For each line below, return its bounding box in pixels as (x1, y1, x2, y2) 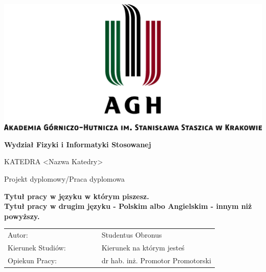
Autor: (8, 229, 28, 240)
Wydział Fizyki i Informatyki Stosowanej (4, 139, 151, 149)
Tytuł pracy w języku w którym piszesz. (4, 190, 149, 201)
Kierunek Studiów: (8, 242, 66, 252)
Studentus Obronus (101, 229, 162, 240)
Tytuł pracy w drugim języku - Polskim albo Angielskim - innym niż (4, 201, 252, 211)
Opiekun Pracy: (8, 255, 57, 265)
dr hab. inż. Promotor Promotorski (101, 255, 211, 265)
